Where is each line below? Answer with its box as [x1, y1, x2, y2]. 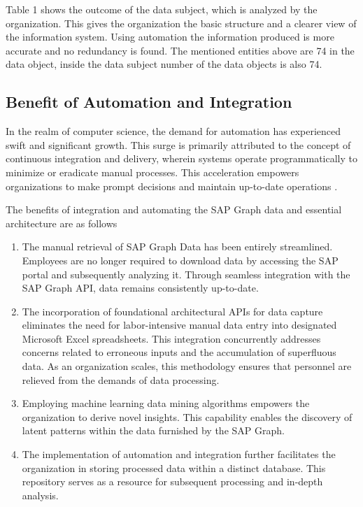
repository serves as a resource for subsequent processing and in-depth [22, 474, 323, 489]
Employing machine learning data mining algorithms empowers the [22, 396, 310, 410]
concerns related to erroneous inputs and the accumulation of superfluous [22, 345, 336, 359]
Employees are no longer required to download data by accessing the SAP [22, 252, 339, 267]
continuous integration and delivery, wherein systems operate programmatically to [6, 151, 358, 166]
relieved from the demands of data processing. [22, 372, 220, 387]
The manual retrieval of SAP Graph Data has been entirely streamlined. [22, 239, 333, 254]
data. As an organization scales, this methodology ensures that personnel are [22, 359, 352, 373]
